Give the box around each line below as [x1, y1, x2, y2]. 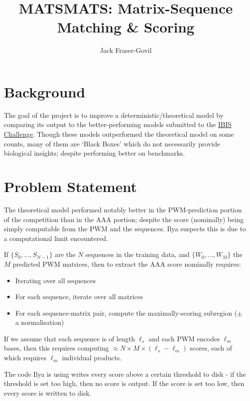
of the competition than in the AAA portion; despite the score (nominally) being [4, 214, 244, 224]
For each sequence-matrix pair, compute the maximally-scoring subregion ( [15, 307, 237, 318]
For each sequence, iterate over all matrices [15, 291, 143, 302]
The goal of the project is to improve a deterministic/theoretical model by [4, 110, 224, 120]
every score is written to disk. [4, 387, 91, 398]
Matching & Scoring [57, 17, 194, 37]
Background [4, 81, 86, 101]
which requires [4, 353, 47, 363]
